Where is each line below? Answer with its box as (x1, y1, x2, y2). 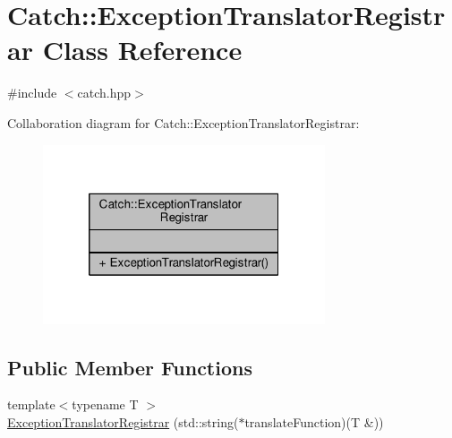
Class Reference (42, 31, 243, 68)
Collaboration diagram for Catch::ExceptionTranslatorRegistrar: (7, 113, 360, 132)
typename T (72, 395, 139, 414)
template (7, 395, 55, 414)
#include (7, 83, 57, 102)
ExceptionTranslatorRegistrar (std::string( (7, 413, 239, 432)
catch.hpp (77, 83, 132, 102)
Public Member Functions (7, 353, 252, 381)
